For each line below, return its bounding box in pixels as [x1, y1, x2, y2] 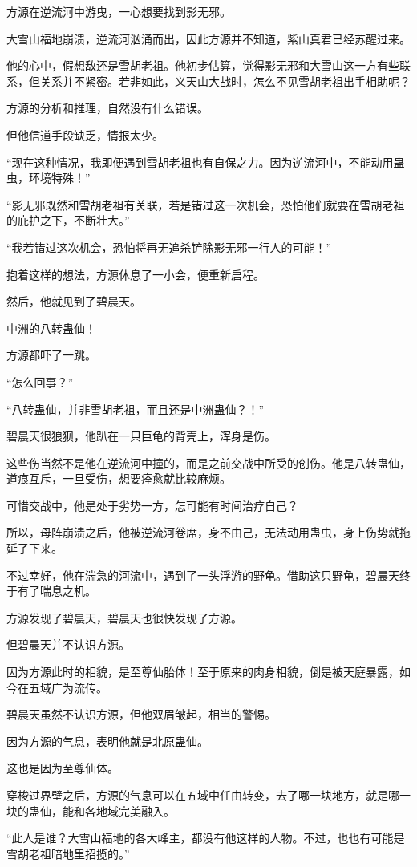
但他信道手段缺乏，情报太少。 [6, 126, 164, 143]
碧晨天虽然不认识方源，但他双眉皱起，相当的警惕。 [6, 706, 276, 723]
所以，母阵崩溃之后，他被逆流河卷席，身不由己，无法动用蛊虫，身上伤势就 [6, 524, 399, 541]
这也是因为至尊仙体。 [6, 760, 119, 776]
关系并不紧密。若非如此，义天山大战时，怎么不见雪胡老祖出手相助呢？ [39, 72, 411, 89]
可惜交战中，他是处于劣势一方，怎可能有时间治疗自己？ [6, 496, 298, 513]
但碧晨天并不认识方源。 [6, 636, 130, 653]
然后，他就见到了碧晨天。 [6, 293, 141, 310]
